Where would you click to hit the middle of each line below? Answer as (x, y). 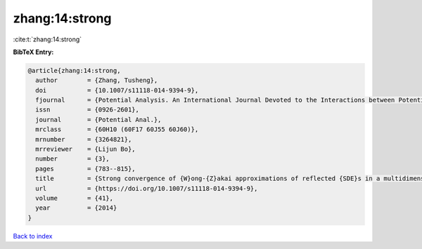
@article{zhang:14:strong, (74, 70)
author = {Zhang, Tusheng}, (97, 80)
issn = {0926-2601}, (88, 110)
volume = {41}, (75, 198)
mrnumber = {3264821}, (84, 139)
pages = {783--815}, (86, 169)
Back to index (33, 236)
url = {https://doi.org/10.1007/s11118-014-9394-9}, (147, 188)
